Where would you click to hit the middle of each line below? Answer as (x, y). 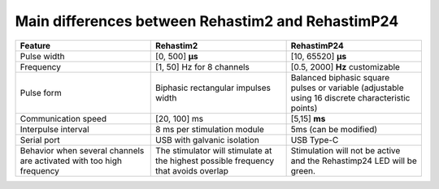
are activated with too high (71, 161)
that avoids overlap (192, 170)
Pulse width (42, 56)
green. (303, 170)
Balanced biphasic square (340, 77)
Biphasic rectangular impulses (213, 88)
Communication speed (63, 118)
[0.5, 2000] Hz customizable (345, 67)
